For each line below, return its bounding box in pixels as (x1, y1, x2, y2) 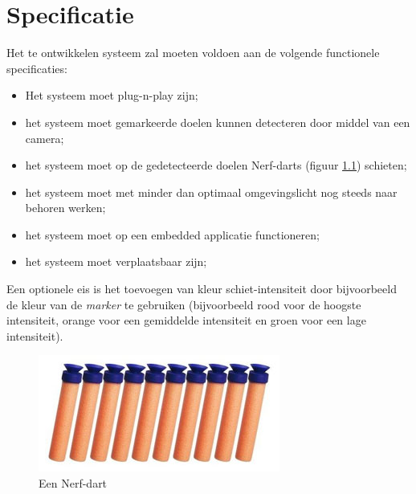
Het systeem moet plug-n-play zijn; (25, 87, 198, 104)
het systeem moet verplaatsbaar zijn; (25, 253, 207, 270)
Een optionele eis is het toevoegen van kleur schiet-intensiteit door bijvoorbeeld (6, 280, 397, 297)
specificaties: (6, 59, 67, 76)
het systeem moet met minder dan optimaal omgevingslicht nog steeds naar (25, 183, 398, 200)
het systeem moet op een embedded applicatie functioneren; (25, 226, 320, 243)
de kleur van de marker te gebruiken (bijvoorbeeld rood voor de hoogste (6, 296, 361, 312)
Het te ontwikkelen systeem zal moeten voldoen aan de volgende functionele (6, 44, 380, 61)
